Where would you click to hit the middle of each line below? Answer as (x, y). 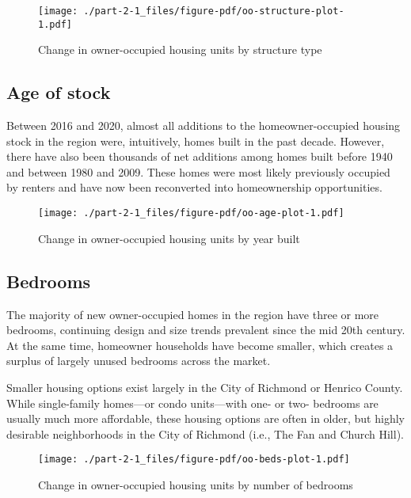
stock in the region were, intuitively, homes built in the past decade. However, (196, 141)
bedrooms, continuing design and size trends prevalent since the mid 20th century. (206, 330)
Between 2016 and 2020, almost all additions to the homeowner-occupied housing (204, 125)
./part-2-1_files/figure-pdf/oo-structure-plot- (214, 11)
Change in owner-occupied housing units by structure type (180, 49)
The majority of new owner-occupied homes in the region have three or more (193, 314)
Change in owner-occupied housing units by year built (169, 238)
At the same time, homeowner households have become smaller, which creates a (200, 345)
